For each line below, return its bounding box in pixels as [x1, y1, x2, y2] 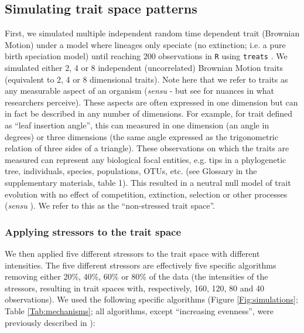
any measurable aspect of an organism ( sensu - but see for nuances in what [5, 84, 275, 97]
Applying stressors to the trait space [5, 224, 182, 239]
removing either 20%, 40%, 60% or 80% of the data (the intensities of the [5, 270, 268, 283]
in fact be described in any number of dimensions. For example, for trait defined [5, 107, 293, 120]
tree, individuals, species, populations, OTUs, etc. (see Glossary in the [5, 165, 257, 177]
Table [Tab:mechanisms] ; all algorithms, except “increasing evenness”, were [5, 304, 274, 317]
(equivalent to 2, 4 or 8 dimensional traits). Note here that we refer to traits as [5, 73, 288, 85]
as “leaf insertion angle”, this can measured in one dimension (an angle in [5, 119, 269, 131]
